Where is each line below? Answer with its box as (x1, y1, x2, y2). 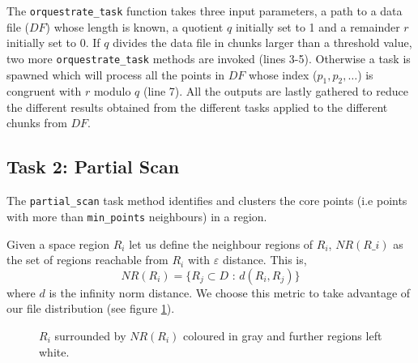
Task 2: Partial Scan (6, 154, 180, 179)
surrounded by (54, 327, 126, 344)
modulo (93, 83, 131, 100)
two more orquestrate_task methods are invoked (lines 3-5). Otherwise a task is (6, 49, 411, 66)
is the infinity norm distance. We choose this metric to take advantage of (49, 284, 411, 301)
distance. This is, (222, 251, 307, 268)
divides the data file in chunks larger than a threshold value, (113, 34, 412, 51)
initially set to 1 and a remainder (235, 18, 400, 35)
